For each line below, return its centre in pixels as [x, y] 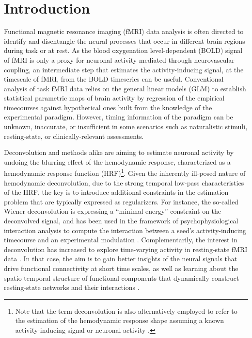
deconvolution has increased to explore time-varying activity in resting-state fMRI [126, 249]
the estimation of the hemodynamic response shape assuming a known [120, 320]
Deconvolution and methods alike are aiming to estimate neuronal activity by [119, 152]
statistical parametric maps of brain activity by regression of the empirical [114, 98]
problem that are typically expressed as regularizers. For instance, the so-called [121, 201]
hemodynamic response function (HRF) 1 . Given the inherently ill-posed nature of [125, 172]
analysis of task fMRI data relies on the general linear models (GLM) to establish [125, 88]
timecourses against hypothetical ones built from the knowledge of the [108, 107]
